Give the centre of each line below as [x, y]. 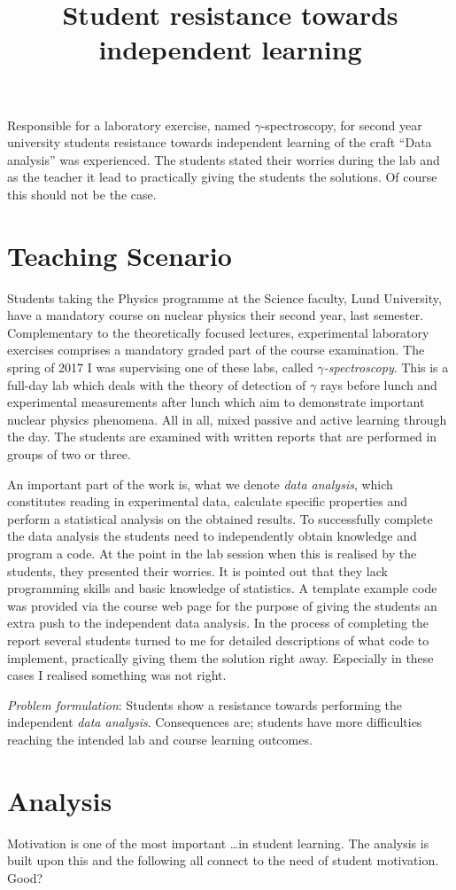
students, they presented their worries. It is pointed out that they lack [197, 570]
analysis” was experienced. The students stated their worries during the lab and [224, 159]
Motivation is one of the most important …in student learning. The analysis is [218, 843]
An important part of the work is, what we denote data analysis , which [200, 484]
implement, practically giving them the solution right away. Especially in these [220, 657]
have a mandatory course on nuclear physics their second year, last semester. [216, 315]
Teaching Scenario [120, 255]
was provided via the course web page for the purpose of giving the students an [222, 605]
